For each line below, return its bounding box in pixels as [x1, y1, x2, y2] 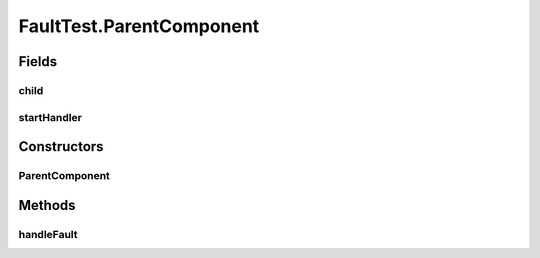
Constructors [18, 138, 104, 155]
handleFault [18, 227, 79, 241]
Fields [18, 53, 58, 70]
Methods [18, 196, 76, 214]
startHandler [18, 110, 82, 124]
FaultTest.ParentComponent [18, 15, 260, 37]
